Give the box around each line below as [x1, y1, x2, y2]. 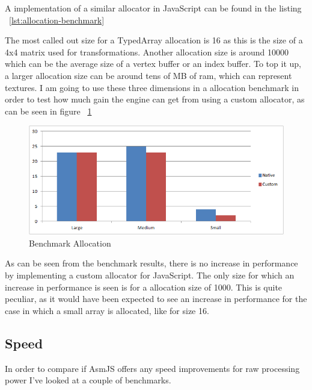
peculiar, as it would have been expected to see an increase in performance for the [5, 292, 307, 305]
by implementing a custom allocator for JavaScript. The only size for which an [5, 269, 295, 281]
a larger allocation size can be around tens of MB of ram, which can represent [5, 69, 292, 81]
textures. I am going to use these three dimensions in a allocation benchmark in [5, 81, 299, 93]
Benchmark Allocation [29, 236, 111, 249]
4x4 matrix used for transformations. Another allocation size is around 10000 [5, 45, 289, 58]
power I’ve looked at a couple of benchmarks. [5, 374, 171, 386]
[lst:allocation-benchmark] [9, 13, 105, 26]
